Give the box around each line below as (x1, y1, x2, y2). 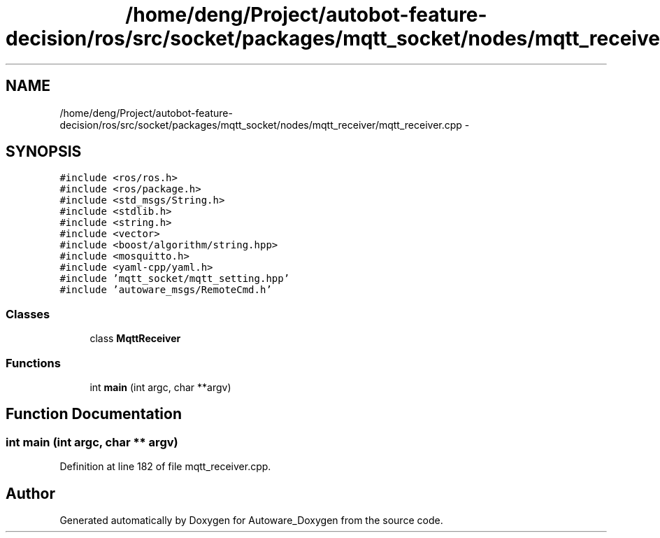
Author (6, 484, 55, 502)
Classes (6, 306, 50, 321)
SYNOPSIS (6, 143, 82, 161)
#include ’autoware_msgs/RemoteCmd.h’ (59, 284, 272, 296)
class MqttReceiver (89, 332, 181, 345)
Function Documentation (6, 405, 182, 423)
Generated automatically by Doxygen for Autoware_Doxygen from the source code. (59, 514, 443, 526)
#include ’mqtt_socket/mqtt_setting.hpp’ (59, 273, 290, 285)
